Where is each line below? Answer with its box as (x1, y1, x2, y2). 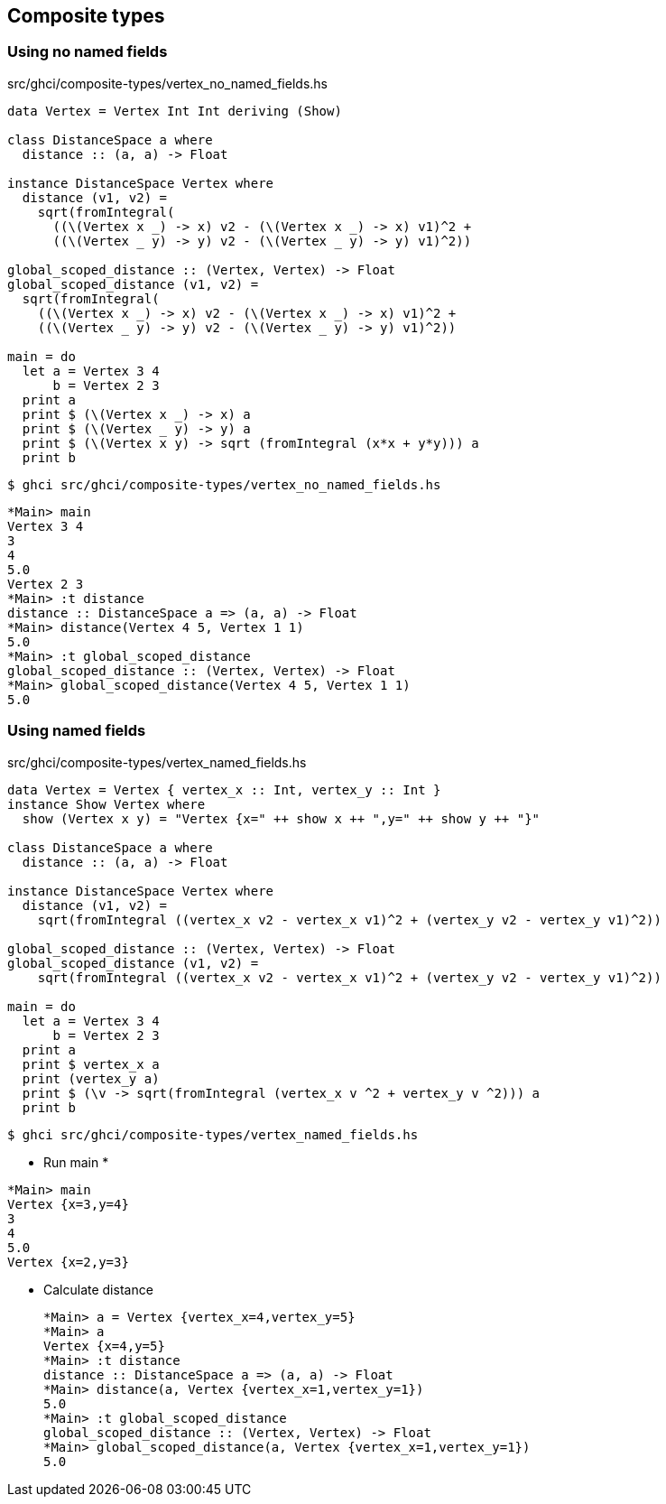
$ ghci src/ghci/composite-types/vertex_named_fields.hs (7, 1127, 419, 1142)
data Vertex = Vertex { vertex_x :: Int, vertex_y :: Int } (7, 782, 441, 797)
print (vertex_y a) (22, 1071, 160, 1086)
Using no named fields (7, 42, 168, 61)
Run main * (43, 1154, 109, 1170)
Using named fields (7, 721, 146, 740)
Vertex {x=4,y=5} (43, 1338, 165, 1353)
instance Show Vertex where (7, 796, 206, 812)
